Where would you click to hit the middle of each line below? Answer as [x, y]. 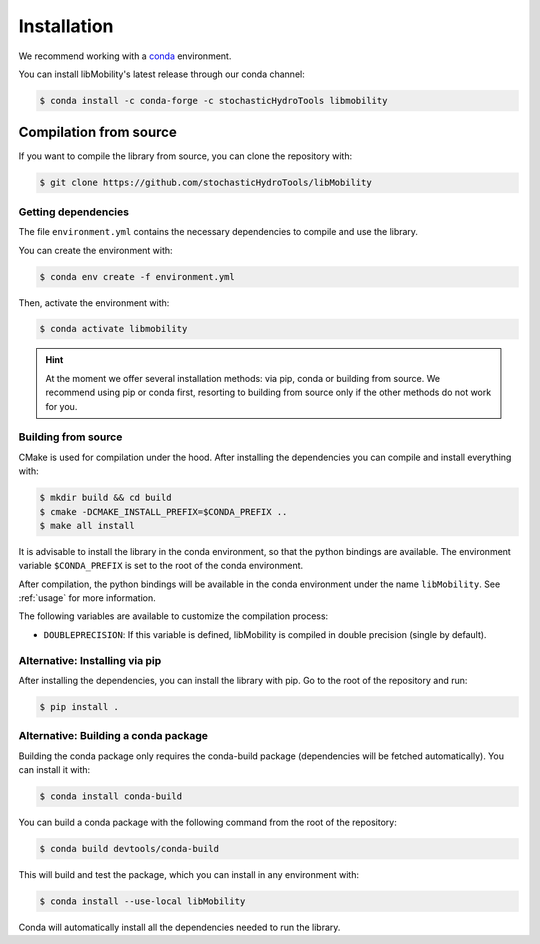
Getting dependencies [74, 212]
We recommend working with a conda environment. [125, 56]
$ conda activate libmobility [113, 329]
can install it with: [54, 770]
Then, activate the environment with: [94, 302]
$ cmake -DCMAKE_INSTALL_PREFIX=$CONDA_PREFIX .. [163, 511]
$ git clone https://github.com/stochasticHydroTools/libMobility [205, 183]
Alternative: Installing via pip [90, 660]
